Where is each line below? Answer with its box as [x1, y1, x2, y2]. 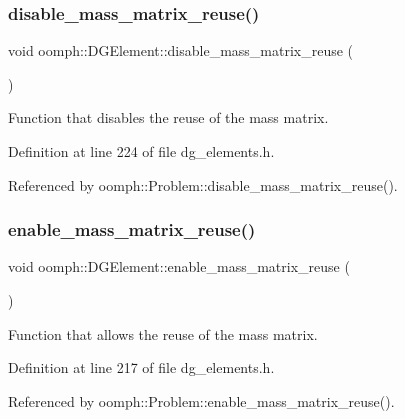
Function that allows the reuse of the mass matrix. [8, 323, 318, 344]
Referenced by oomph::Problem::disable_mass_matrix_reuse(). [8, 174, 398, 195]
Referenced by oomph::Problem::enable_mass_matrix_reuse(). [8, 390, 395, 411]
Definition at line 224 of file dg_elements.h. [8, 141, 275, 161]
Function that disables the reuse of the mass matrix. [8, 107, 329, 128]
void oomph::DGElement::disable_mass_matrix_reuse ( [8, 40, 354, 61]
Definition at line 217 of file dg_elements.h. [8, 357, 275, 378]
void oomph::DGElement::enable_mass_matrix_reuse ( [8, 256, 350, 277]
